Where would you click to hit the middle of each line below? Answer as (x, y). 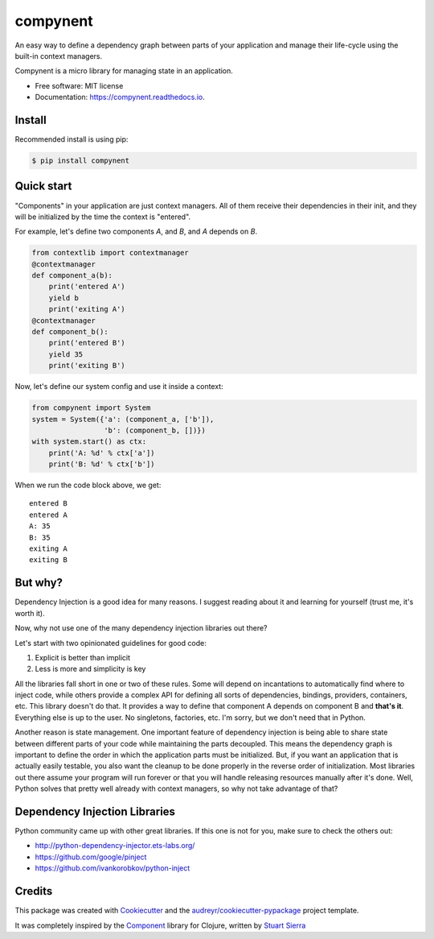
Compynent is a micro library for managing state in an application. (124, 71)
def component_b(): (70, 331)
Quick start (43, 186)
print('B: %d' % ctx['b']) (102, 464)
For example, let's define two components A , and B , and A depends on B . (136, 232)
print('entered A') (87, 287)
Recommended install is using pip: (72, 139)
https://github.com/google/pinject (91, 857)
